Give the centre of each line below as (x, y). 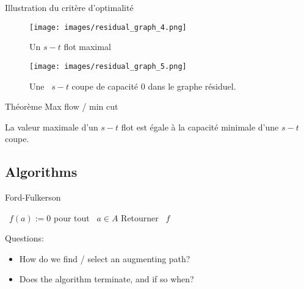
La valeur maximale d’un (52, 127)
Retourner (140, 217)
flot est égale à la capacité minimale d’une (200, 127)
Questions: (24, 238)
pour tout (71, 217)
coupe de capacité (105, 86)
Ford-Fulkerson (33, 197)
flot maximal (87, 47)
